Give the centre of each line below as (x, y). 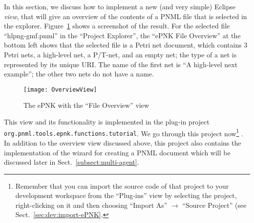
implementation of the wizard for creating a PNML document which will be (117, 152)
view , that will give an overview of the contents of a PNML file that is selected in (126, 16)
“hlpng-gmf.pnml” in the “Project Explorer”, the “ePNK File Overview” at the (122, 35)
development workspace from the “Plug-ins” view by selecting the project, (126, 195)
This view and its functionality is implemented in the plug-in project (107, 122)
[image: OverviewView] (60, 89)
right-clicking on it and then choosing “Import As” (91, 205)
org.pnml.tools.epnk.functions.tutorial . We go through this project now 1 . (124, 132)
